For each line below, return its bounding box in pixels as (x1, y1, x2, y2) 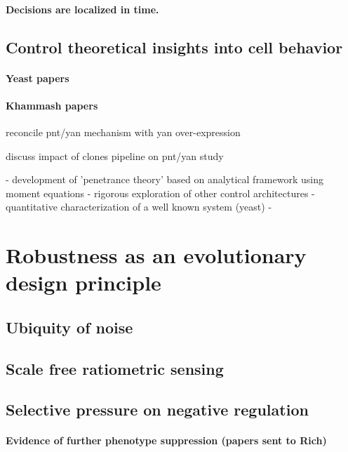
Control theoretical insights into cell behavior (6, 36, 343, 58)
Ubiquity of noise (6, 316, 133, 338)
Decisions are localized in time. (6, 1, 159, 16)
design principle (6, 268, 161, 297)
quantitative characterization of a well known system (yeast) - (6, 199, 272, 214)
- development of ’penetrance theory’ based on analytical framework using (6, 172, 323, 187)
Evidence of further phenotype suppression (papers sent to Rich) (6, 433, 327, 448)
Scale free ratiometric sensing (6, 357, 224, 379)
